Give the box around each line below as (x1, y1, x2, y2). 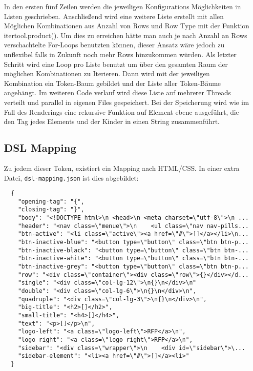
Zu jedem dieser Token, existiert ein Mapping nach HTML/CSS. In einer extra (4, 163, 240, 173)
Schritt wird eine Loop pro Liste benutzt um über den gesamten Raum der (4, 59, 228, 69)
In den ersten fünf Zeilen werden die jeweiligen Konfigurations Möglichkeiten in (4, 1, 241, 11)
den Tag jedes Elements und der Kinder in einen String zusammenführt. (4, 116, 220, 126)
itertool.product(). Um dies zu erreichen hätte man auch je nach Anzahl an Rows (4, 30, 247, 40)
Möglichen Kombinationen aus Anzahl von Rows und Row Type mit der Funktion (4, 21, 250, 31)
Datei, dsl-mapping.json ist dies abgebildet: (4, 172, 139, 183)
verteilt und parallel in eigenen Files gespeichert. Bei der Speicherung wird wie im (4, 97, 249, 107)
